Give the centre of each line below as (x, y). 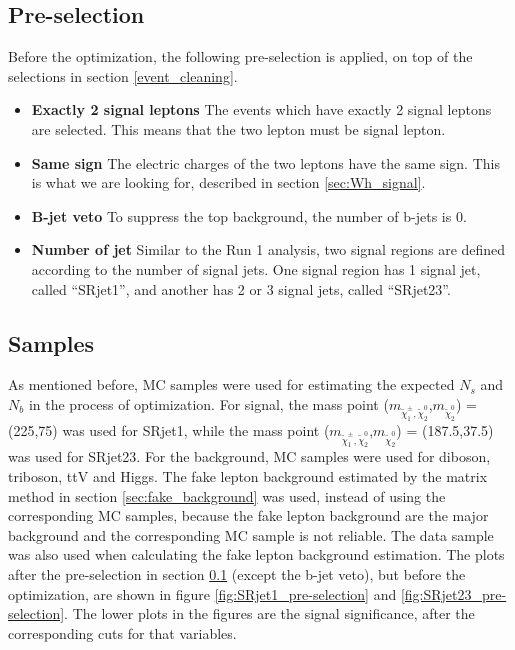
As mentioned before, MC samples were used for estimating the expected (231, 384)
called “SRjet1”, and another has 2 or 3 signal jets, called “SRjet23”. (241, 288)
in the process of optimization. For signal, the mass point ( (208, 403)
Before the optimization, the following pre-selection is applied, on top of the (240, 56)
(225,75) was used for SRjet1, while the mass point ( (169, 430)
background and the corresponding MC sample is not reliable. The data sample (251, 534)
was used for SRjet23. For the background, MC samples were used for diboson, (249, 456)
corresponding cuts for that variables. (122, 632)
